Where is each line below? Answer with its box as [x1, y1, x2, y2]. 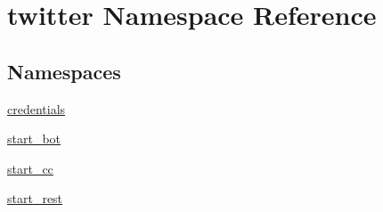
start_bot [7, 129, 61, 148]
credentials [7, 99, 66, 118]
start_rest [7, 189, 63, 208]
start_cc [7, 159, 53, 177]
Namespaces [7, 57, 121, 85]
